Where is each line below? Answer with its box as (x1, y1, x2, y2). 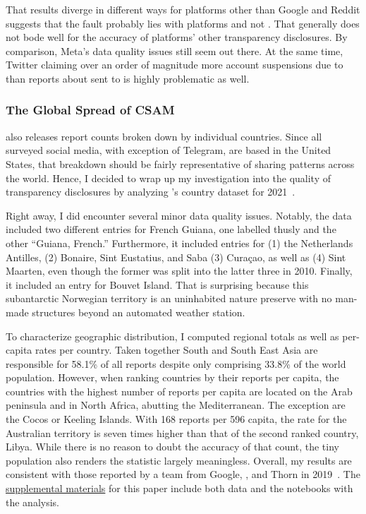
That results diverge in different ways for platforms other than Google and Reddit (6, 2, 360, 16)
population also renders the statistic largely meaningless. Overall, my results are (6, 453, 352, 467)
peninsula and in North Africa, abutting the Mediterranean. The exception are (6, 398, 346, 412)
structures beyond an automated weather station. (32, 304, 245, 319)
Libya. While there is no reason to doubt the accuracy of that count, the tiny (6, 439, 339, 454)
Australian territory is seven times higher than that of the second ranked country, (6, 425, 359, 440)
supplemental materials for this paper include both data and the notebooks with (6, 481, 353, 496)
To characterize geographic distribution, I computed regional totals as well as (6, 328, 339, 343)
